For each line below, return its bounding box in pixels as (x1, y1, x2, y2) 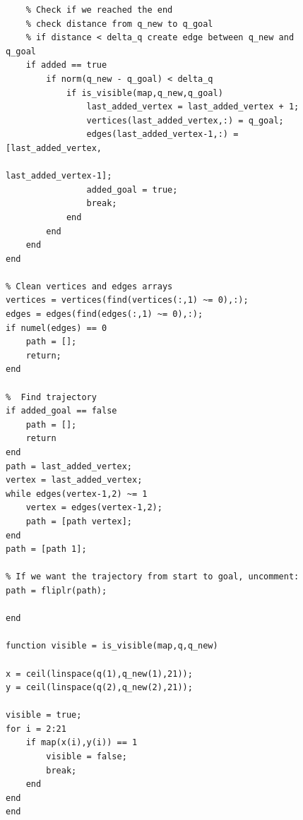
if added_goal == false (6, 406, 117, 416)
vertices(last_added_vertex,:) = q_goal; (86, 115, 284, 126)
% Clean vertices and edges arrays (6, 281, 173, 291)
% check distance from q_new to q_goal (25, 18, 213, 29)
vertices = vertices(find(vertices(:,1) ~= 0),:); (6, 295, 249, 306)
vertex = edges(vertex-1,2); (25, 502, 162, 513)
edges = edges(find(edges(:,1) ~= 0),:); (6, 309, 203, 320)
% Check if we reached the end (25, 5, 173, 15)
